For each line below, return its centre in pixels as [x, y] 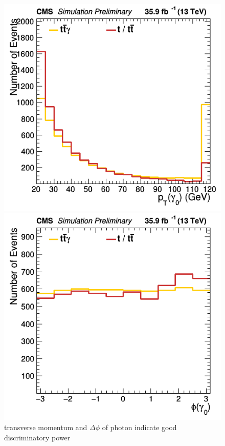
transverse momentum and [46, 427]
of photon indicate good [139, 427]
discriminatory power [37, 437]
